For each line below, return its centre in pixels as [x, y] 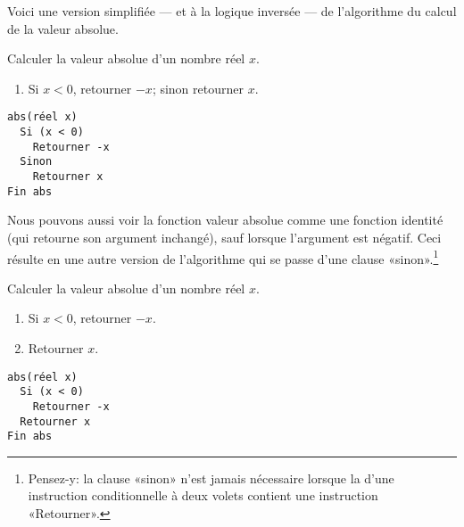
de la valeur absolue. [63, 28]
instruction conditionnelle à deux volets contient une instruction [203, 495]
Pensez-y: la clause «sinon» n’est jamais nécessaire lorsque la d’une [211, 478]
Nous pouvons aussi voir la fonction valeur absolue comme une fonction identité [225, 220]
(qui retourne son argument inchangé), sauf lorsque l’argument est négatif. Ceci [224, 237]
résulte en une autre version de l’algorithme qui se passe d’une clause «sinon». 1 [223, 257]
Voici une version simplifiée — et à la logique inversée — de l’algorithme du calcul [232, 11]
